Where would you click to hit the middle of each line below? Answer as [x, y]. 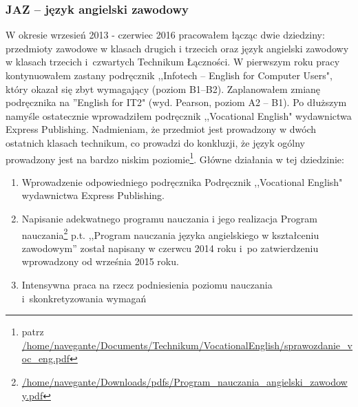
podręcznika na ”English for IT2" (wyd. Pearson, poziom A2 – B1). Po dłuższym [176, 102]
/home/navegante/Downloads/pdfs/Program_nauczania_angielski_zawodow [185, 382]
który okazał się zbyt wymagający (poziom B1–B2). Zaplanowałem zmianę [163, 88]
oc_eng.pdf [46, 358]
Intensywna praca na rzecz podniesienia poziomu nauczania [147, 285]
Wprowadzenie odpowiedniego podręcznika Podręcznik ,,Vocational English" [182, 181]
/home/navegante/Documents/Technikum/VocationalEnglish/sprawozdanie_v [187, 345]
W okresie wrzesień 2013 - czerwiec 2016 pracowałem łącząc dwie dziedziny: [165, 35]
